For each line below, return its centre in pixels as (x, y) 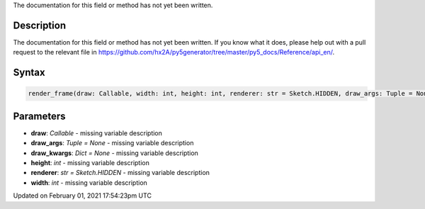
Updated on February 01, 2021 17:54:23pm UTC (83, 196)
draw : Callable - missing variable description (97, 133)
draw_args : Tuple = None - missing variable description (112, 143)
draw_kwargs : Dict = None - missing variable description (114, 153)
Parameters (39, 116)
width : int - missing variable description (89, 182)
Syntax (29, 73)
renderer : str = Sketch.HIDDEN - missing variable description (120, 173)
